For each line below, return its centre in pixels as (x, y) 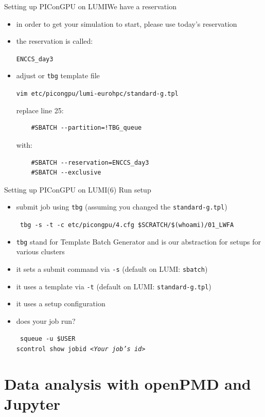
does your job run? (46, 320)
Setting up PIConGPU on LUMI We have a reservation (90, 6)
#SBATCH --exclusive (66, 173)
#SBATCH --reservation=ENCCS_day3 (90, 162)
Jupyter (32, 404)
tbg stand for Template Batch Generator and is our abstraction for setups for (138, 241)
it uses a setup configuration (61, 303)
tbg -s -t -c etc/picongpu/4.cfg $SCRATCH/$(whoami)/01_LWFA (127, 225)
